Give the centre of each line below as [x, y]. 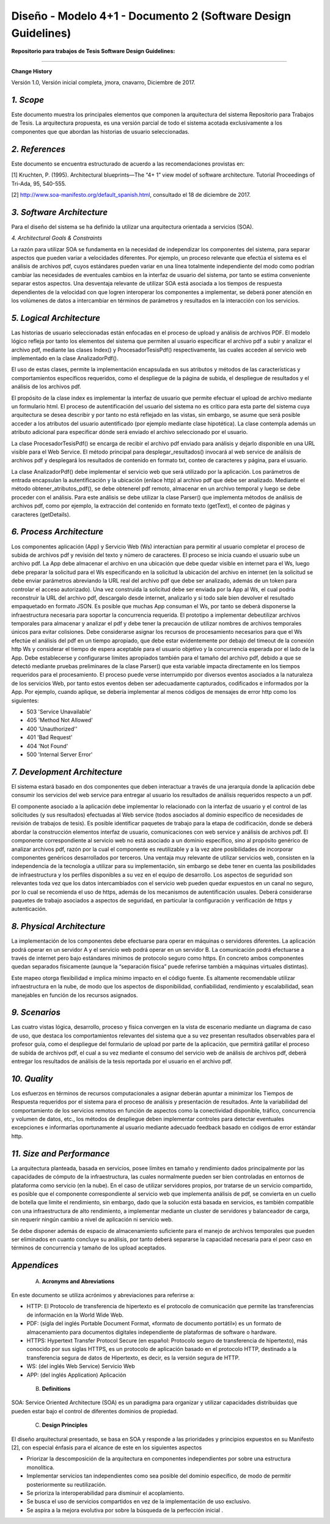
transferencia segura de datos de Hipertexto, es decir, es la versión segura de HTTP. [133, 1358]
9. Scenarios [36, 1013]
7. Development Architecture [67, 772]
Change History [32, 71]
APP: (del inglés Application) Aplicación [76, 1375]
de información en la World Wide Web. [75, 1315]
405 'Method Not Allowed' [60, 720]
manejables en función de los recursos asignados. [75, 995]
